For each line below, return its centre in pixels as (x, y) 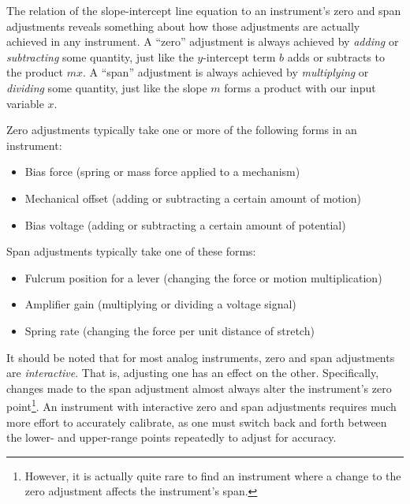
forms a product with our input (300, 87)
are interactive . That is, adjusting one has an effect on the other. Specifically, (193, 373)
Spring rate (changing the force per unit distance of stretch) (170, 330)
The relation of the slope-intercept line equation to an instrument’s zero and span (204, 10)
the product (35, 72)
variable (25, 103)
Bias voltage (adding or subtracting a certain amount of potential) (185, 224)
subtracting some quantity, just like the (100, 56)
